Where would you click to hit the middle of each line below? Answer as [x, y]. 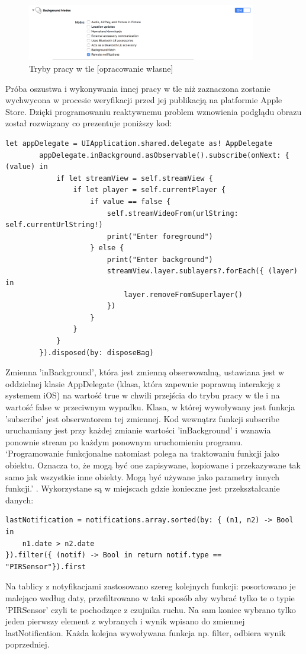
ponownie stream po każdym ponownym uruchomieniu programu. [124, 441]
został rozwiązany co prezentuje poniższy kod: [89, 123]
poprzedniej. [28, 644]
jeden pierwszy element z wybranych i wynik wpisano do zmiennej [125, 621]
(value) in [27, 167]
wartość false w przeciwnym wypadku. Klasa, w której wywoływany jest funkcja [150, 407]
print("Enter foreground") [160, 236]
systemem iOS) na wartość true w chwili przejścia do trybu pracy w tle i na [143, 395]
